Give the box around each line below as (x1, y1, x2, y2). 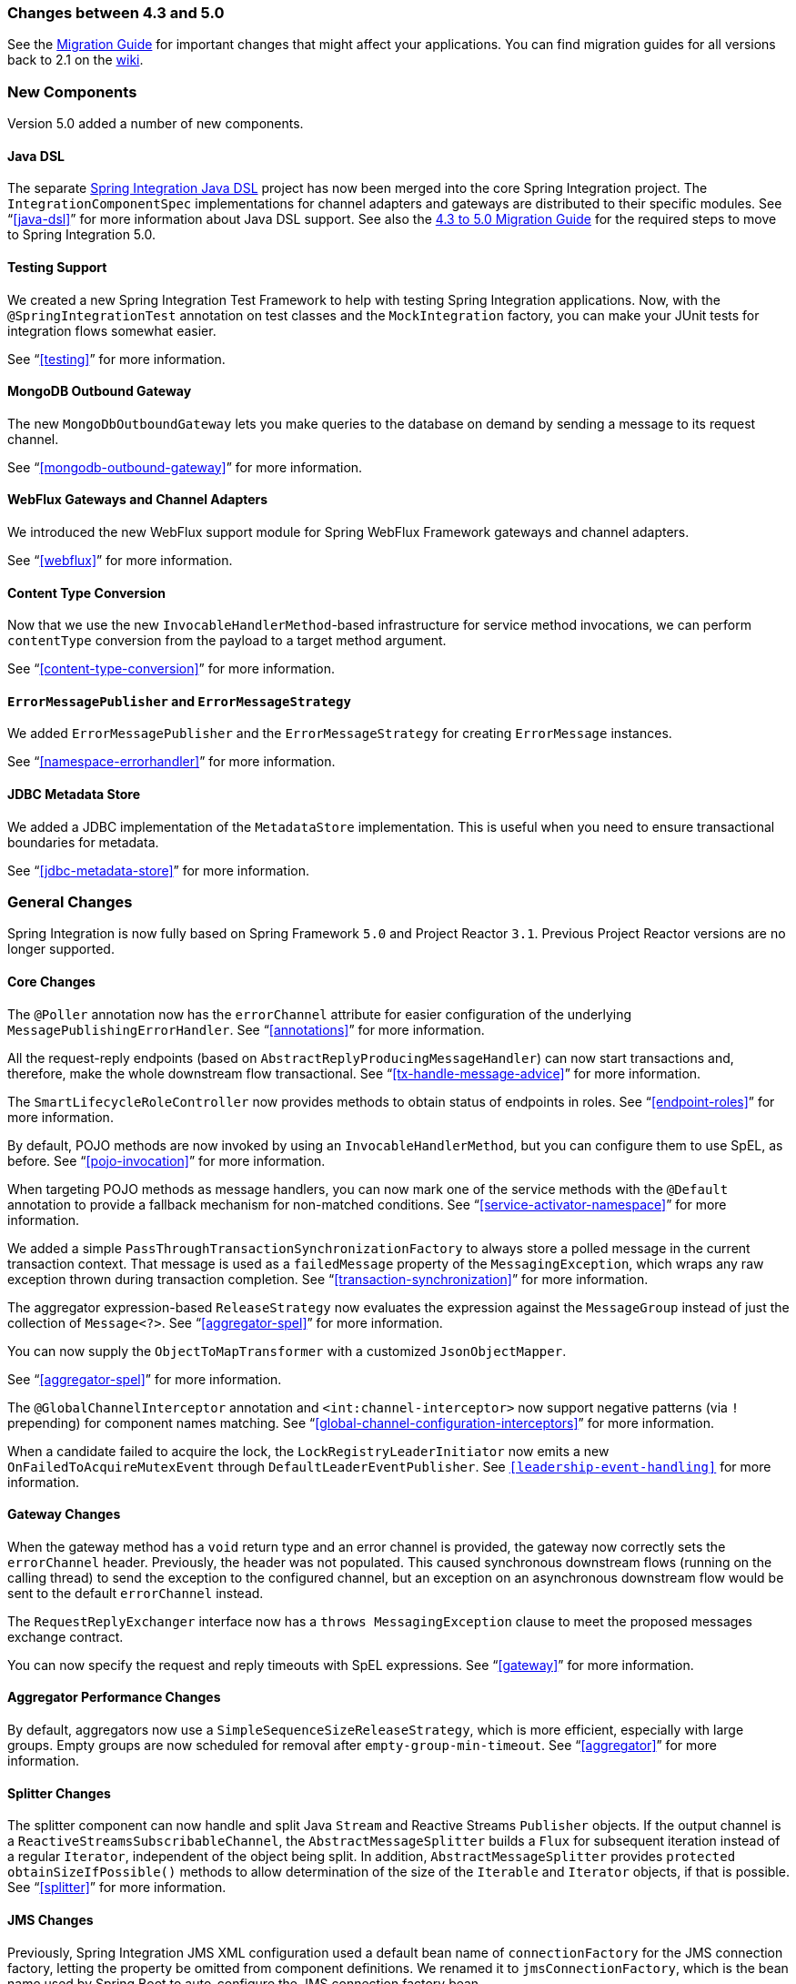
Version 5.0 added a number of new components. (7, 116, 304, 132)
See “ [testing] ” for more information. (7, 350, 226, 367)
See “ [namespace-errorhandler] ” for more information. (7, 754, 336, 770)
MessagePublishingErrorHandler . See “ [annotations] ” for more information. (7, 1021, 485, 1038)
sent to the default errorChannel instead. (7, 1584, 264, 1601)
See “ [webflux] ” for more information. (7, 552, 233, 568)
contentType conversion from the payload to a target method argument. (7, 633, 447, 649)
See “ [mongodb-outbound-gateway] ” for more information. (7, 459, 363, 475)
